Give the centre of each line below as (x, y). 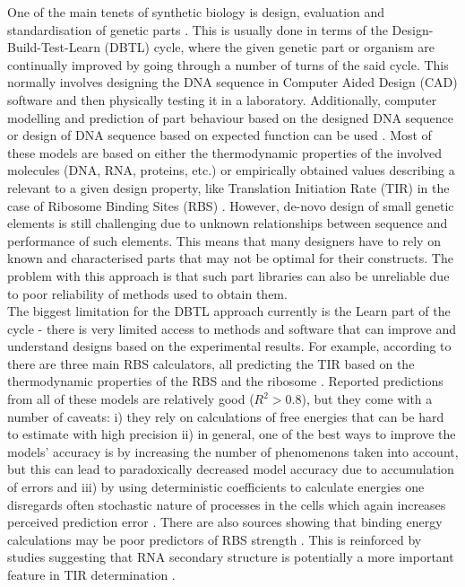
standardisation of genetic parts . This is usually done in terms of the (198, 29)
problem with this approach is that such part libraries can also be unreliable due (228, 275)
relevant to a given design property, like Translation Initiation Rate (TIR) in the (228, 187)
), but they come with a (367, 399)
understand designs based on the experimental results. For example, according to (229, 346)
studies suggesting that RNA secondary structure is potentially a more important (231, 557)
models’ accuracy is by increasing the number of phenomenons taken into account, (233, 451)
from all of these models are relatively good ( (131, 399)
